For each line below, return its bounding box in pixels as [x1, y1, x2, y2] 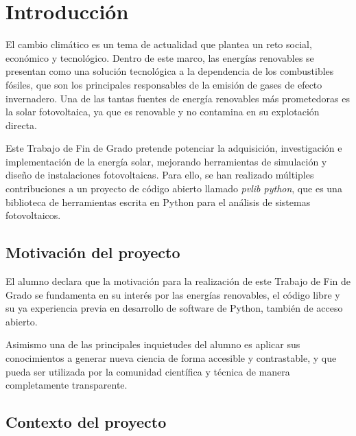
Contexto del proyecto [5, 411, 167, 433]
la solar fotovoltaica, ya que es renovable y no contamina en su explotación [5, 104, 320, 119]
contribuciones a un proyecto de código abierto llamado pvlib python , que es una [5, 181, 342, 196]
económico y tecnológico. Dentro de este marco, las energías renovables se [5, 50, 314, 65]
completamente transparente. [5, 378, 128, 392]
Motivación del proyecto [5, 242, 180, 263]
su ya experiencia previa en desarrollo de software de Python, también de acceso [5, 301, 343, 315]
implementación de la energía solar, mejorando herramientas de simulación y [5, 154, 327, 168]
